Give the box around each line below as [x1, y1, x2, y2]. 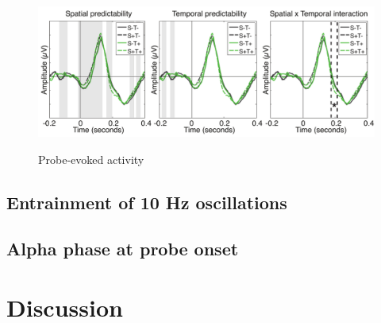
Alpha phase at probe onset [6, 236, 239, 261]
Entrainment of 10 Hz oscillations [6, 189, 287, 214]
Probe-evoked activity [38, 150, 144, 167]
